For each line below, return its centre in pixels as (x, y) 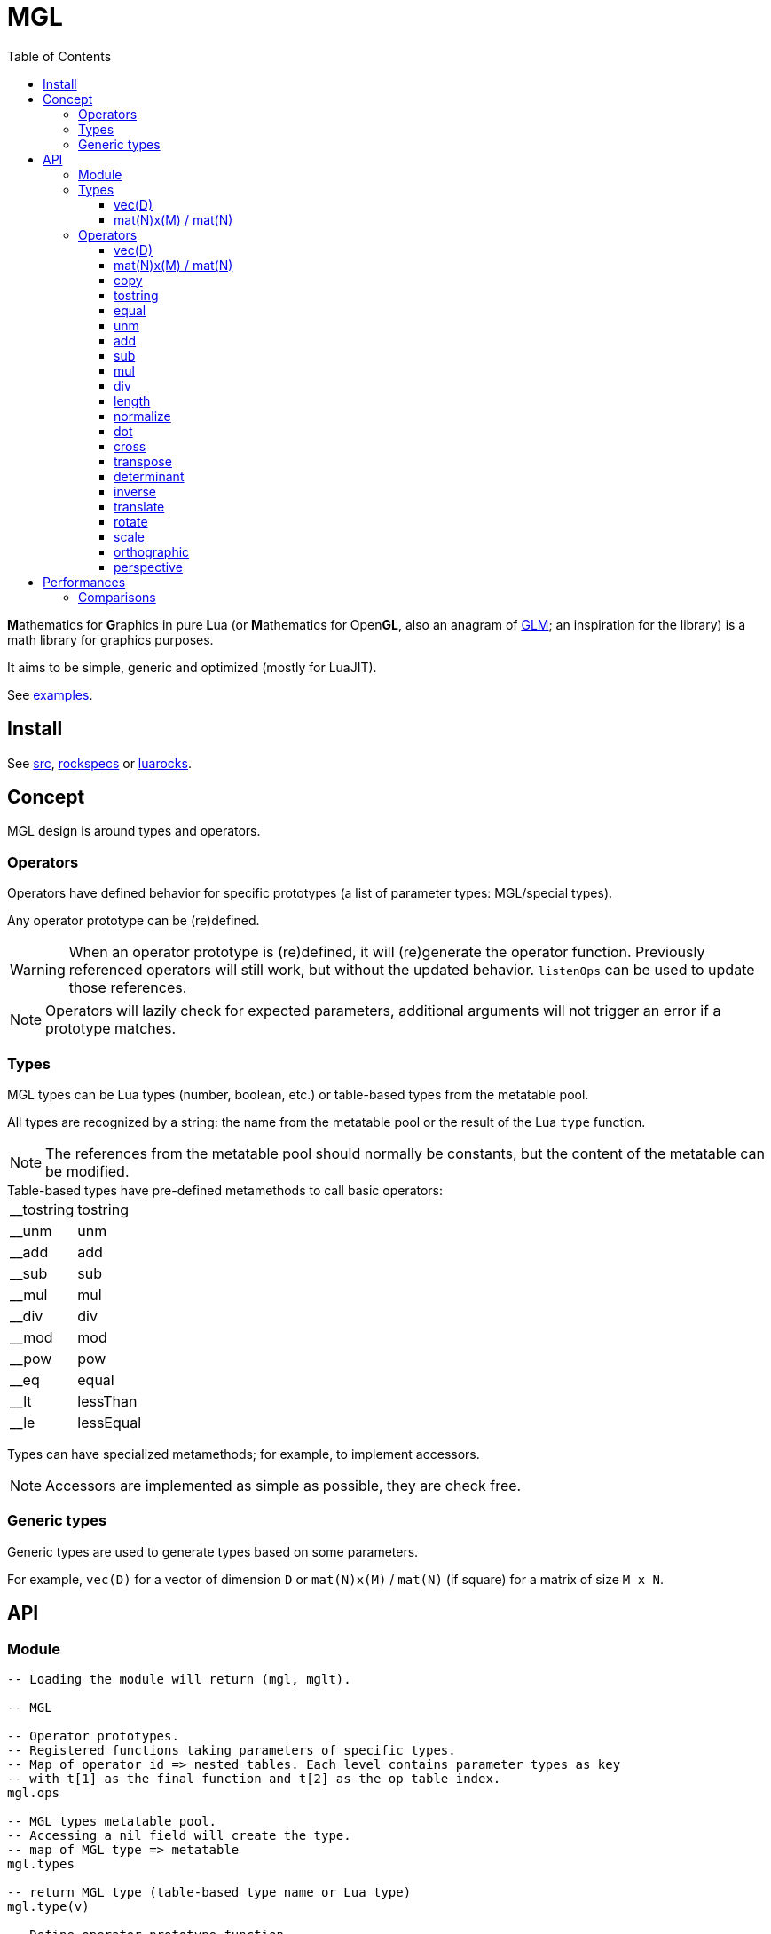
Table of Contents (59, 56)
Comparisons (117, 597)
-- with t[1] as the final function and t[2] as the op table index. (254, 1778)
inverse (135, 491)
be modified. (87, 1171)
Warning (38, 970)
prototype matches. (111, 1029)
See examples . (50, 694)
